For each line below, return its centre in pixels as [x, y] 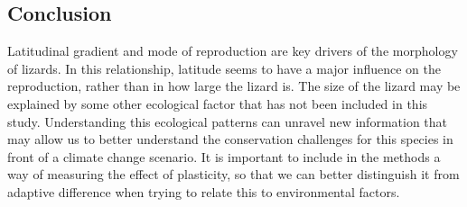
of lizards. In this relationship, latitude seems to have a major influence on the [224, 68]
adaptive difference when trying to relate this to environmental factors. [204, 191]
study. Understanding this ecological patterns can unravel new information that [228, 121]
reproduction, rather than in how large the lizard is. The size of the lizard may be [234, 86]
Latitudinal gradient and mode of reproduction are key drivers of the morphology [233, 51]
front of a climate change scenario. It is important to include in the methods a [224, 156]
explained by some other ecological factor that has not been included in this [218, 103]
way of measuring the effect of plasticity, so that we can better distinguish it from [233, 174]
